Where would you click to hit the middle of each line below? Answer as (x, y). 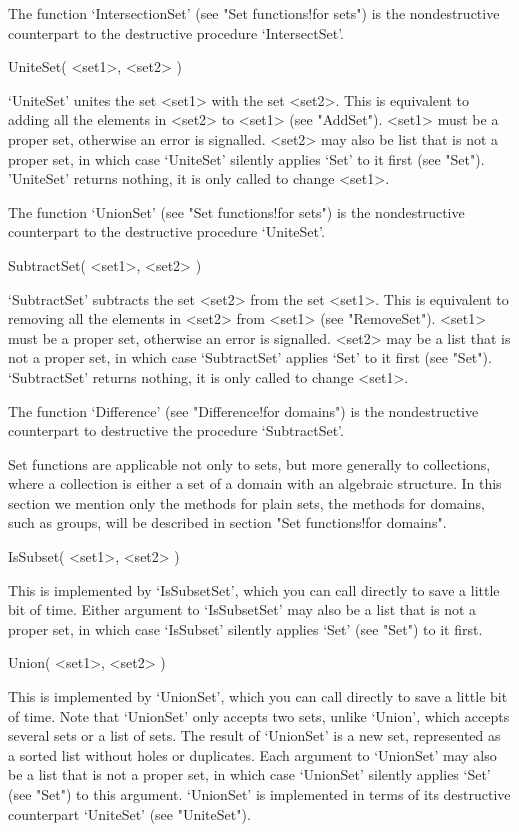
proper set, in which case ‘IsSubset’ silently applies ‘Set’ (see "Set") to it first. (245, 628)
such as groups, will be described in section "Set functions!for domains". (227, 522)
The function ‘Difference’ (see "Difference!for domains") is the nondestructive (243, 410)
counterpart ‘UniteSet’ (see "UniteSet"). (129, 813)
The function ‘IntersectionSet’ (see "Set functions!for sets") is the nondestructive (254, 13)
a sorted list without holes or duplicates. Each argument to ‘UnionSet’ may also (252, 754)
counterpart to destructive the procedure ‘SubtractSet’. (176, 430)
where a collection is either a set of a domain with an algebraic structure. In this (255, 483)
